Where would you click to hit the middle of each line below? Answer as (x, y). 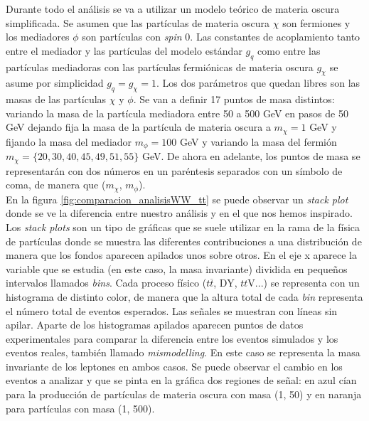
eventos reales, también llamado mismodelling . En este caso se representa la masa (183, 352)
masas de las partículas (56, 99)
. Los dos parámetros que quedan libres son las (258, 83)
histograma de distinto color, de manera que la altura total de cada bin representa (184, 296)
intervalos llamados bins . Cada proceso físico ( (106, 283)
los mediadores (38, 37)
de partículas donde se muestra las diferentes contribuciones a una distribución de (184, 241)
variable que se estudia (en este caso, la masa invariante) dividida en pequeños (177, 268)
